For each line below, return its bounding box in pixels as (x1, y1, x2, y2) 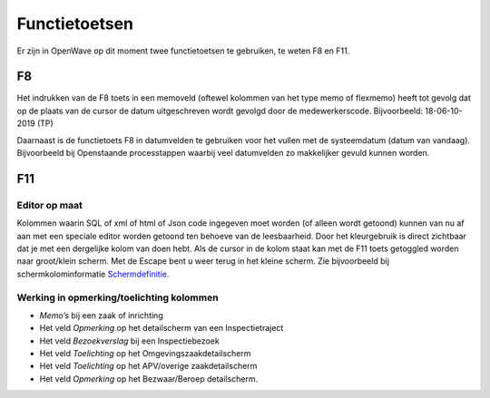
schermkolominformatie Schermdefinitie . (16, 268, 170, 279)
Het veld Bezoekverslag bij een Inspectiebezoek (39, 335, 220, 346)
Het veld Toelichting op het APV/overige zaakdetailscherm (39, 361, 258, 372)
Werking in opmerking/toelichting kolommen (16, 291, 219, 304)
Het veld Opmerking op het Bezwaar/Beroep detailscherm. (39, 373, 259, 384)
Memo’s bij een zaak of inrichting (39, 309, 163, 321)
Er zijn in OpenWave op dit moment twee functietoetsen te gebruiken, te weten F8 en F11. (16, 45, 350, 56)
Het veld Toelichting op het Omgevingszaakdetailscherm (39, 348, 251, 359)
